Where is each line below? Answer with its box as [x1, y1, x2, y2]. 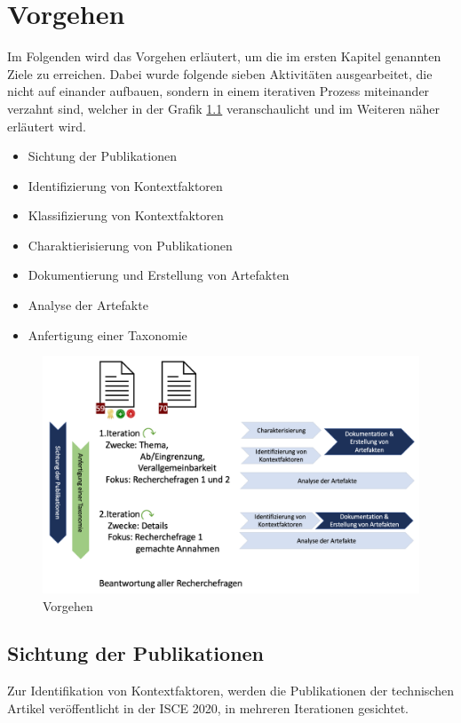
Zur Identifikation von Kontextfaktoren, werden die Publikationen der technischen [7, 681, 454, 700]
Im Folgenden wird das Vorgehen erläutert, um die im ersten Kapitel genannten [7, 47, 441, 66]
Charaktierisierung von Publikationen [28, 235, 233, 254]
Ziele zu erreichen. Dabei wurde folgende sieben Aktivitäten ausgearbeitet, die [7, 64, 433, 83]
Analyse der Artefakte [28, 296, 148, 314]
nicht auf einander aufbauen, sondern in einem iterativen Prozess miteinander [7, 82, 430, 100]
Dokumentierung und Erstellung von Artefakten [28, 266, 290, 284]
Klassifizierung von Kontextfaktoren [28, 206, 224, 225]
